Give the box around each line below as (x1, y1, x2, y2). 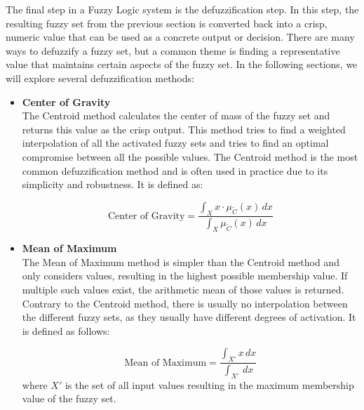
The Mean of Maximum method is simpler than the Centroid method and (22, 254, 339, 269)
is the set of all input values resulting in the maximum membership (65, 377, 354, 392)
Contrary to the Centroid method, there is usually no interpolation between (22, 296, 348, 310)
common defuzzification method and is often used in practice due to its (22, 163, 328, 178)
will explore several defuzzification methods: (6, 70, 194, 85)
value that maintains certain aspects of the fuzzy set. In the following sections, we (6, 57, 358, 72)
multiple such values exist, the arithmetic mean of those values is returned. (22, 282, 344, 296)
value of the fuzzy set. (22, 391, 116, 406)
